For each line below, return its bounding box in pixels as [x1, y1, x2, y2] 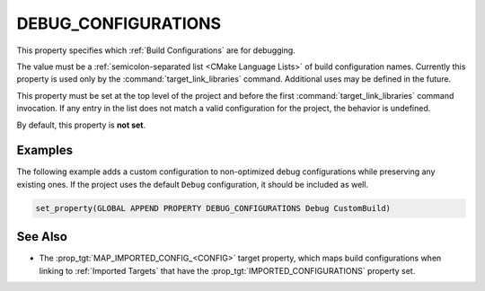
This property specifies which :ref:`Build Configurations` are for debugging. [16, 45, 295, 56]
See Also [16, 229, 67, 244]
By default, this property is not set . [16, 119, 146, 130]
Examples [16, 143, 74, 158]
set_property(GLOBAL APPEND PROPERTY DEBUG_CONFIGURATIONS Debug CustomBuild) [35, 203, 391, 213]
